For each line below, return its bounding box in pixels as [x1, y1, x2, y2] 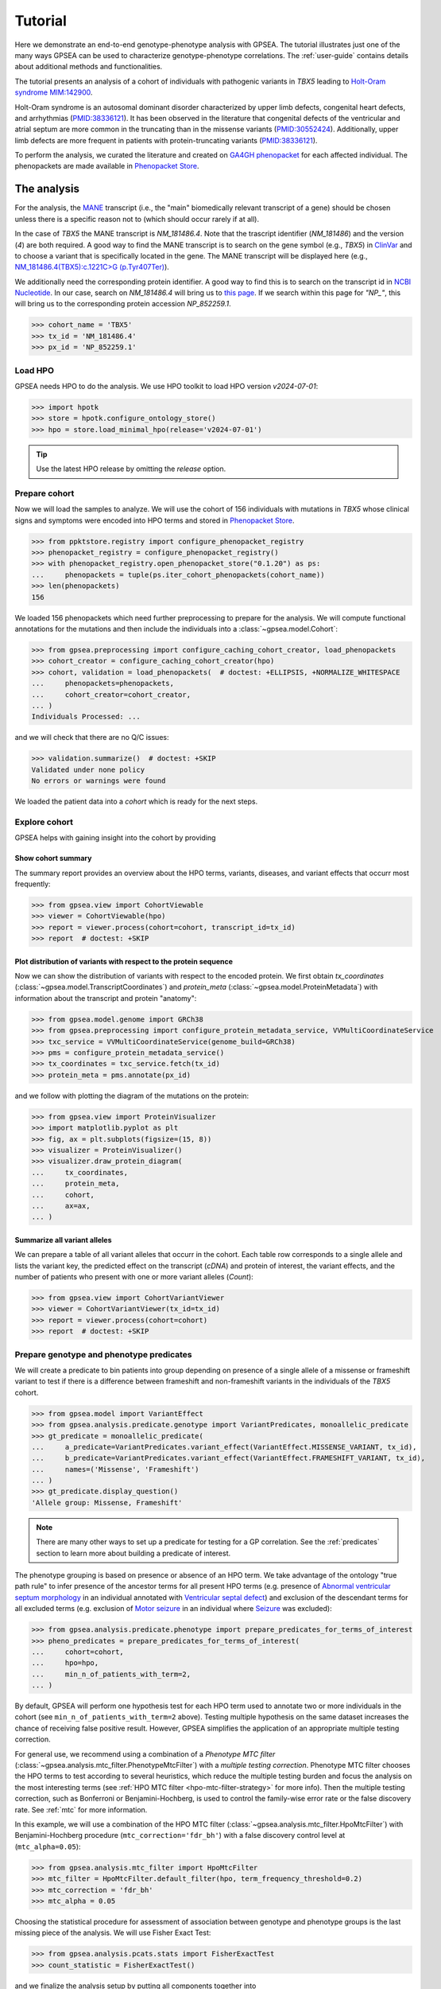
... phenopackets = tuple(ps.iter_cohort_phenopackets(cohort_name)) [31, 570, 325, 579]
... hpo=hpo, [31, 1659, 99, 1668]
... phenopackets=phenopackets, [31, 679, 175, 688]
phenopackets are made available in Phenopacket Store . [14, 162, 199, 171]
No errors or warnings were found [31, 777, 166, 785]
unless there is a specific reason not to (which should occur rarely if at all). [14, 214, 260, 224]
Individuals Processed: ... [31, 712, 141, 722]
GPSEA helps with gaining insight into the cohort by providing [14, 833, 216, 843]
